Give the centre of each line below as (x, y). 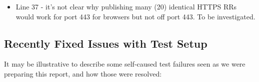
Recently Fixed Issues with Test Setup (106, 43)
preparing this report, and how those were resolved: (83, 73)
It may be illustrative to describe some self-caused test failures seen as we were (125, 64)
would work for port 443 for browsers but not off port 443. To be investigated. (135, 16)
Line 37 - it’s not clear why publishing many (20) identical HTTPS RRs (126, 6)
